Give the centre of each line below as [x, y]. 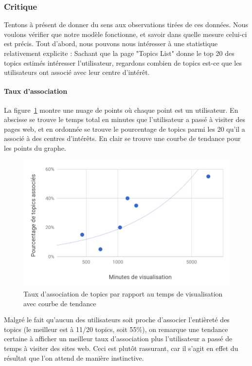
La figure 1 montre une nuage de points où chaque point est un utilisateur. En [121, 110]
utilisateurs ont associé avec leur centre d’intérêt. [77, 72]
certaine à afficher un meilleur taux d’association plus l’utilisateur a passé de [118, 339]
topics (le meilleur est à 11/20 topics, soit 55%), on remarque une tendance [116, 329]
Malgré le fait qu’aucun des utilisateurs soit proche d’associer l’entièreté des [117, 320]
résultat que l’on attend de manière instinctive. [74, 357]
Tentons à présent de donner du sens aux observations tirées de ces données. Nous [126, 25]
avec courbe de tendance [60, 303]
